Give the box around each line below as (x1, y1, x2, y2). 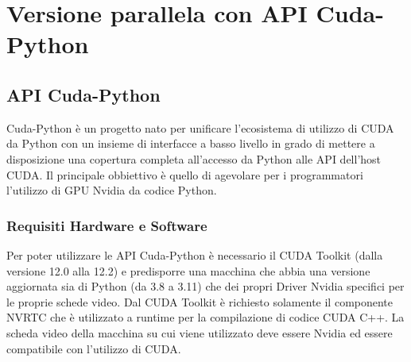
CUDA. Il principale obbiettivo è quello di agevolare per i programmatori (6, 166, 363, 183)
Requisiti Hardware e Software (6, 215, 207, 235)
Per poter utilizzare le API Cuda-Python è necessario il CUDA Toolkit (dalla (6, 246, 383, 263)
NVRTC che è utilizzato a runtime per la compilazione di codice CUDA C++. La (6, 309, 405, 325)
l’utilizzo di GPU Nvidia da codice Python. (6, 182, 217, 198)
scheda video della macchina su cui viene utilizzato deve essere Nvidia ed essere (6, 324, 393, 341)
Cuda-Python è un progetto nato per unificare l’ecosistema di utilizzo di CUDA (6, 119, 394, 136)
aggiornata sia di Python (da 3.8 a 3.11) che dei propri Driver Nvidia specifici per (6, 278, 405, 295)
